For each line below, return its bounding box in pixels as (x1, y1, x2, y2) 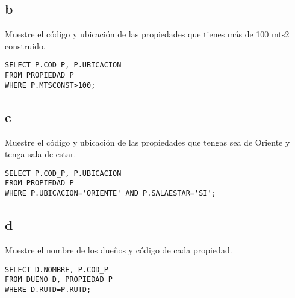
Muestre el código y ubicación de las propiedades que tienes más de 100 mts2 (5, 28, 290, 40)
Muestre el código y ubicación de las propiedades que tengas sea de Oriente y (5, 135, 290, 148)
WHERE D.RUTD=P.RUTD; (5, 285, 92, 294)
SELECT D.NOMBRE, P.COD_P (5, 265, 108, 274)
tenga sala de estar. (5, 147, 76, 160)
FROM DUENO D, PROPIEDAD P (5, 275, 113, 284)
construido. (5, 39, 46, 52)
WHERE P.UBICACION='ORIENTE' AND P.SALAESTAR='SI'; (5, 189, 216, 198)
